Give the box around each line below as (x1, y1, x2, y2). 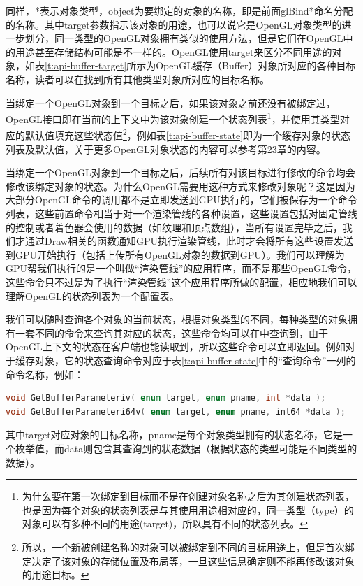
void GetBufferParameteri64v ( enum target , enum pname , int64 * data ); (6, 406, 346, 417)
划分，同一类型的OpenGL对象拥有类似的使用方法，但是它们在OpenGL (24, 31, 343, 45)
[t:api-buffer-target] (45, 58, 127, 73)
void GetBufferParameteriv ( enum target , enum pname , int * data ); (6, 393, 326, 403)
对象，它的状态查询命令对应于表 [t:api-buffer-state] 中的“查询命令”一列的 (34, 352, 356, 367)
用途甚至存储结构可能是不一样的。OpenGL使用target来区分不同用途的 (15, 44, 332, 59)
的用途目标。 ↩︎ (22, 567, 89, 582)
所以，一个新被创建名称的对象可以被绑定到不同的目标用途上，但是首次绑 (22, 539, 355, 554)
